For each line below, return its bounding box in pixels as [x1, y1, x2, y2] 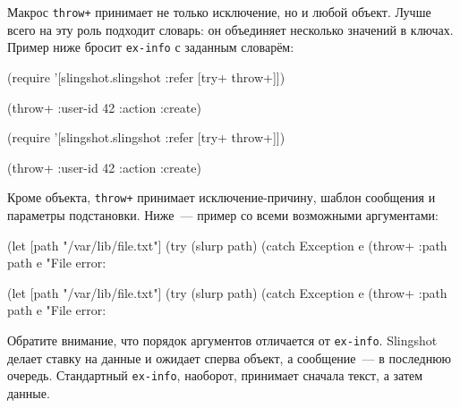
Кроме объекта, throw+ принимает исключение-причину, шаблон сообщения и [7, 188, 436, 207]
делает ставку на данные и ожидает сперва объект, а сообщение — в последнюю [7, 348, 452, 367]
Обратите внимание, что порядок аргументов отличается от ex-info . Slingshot [7, 330, 438, 349]
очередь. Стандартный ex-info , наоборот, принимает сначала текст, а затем [7, 366, 423, 385]
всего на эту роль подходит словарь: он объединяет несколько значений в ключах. [7, 20, 454, 38]
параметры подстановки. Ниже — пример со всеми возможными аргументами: [7, 205, 439, 224]
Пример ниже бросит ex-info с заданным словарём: [7, 38, 294, 56]
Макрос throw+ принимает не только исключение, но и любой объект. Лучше [7, 3, 431, 21]
